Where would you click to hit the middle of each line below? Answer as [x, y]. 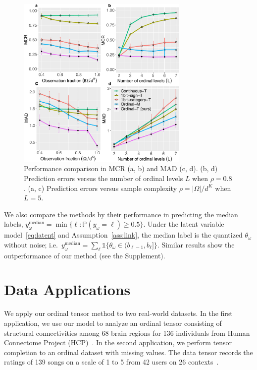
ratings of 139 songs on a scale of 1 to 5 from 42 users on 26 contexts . [111, 362]
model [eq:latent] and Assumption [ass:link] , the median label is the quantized [123, 235]
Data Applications [67, 289]
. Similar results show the [196, 244]
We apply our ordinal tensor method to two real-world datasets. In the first [118, 313]
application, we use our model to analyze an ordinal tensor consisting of [113, 323]
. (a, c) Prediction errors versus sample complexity [101, 188]
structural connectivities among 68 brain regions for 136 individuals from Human [127, 333]
